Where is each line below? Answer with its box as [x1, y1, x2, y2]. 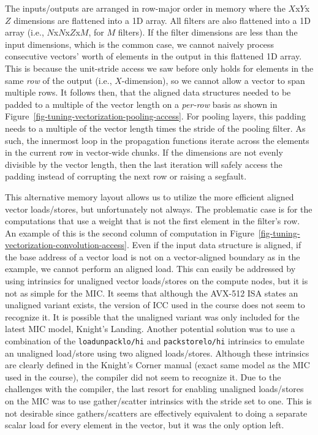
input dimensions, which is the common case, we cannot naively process [5, 37, 274, 50]
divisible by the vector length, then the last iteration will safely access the [5, 157, 282, 170]
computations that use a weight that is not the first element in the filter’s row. [5, 214, 300, 227]
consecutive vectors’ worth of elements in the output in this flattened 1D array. [5, 50, 302, 62]
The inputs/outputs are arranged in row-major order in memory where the [5, 2, 286, 14]
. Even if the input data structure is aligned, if [126, 238, 301, 251]
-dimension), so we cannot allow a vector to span [121, 74, 305, 86]
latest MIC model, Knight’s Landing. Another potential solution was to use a [5, 322, 295, 335]
